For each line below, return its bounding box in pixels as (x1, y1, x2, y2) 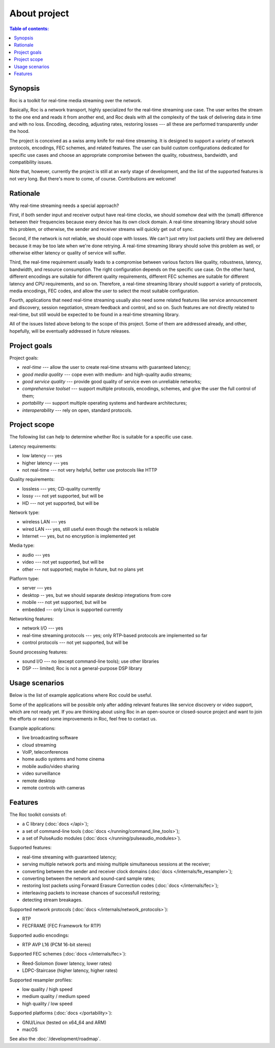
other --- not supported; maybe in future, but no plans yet (22, 566, 144, 572)
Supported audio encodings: (9, 932, 69, 938)
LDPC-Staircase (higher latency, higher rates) (22, 967, 118, 973)
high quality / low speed (22, 1000, 73, 1007)
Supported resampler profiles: (9, 976, 73, 983)
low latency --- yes (22, 453, 62, 459)
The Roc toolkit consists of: (9, 811, 67, 818)
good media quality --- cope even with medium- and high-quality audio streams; (22, 371, 192, 378)
